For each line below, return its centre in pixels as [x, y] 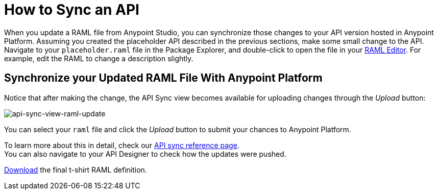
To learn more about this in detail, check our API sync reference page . [122, 145]
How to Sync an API [72, 10]
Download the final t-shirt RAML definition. [76, 169]
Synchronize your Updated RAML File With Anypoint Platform [163, 78]
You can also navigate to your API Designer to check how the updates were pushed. [145, 154]
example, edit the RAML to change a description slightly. [99, 58]
